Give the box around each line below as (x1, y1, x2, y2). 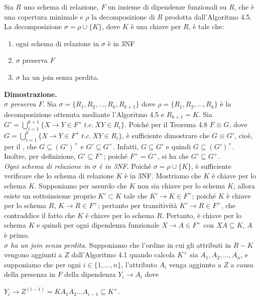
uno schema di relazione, (23, 2, 99, 12)
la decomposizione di (91, 11, 155, 22)
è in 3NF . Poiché (99, 160, 152, 171)
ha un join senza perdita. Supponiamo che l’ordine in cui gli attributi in (11, 239, 231, 250)
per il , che (4, 141, 37, 151)
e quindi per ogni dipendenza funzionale (37, 220, 160, 230)
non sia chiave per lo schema (137, 180, 225, 191)
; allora (233, 180, 255, 191)
